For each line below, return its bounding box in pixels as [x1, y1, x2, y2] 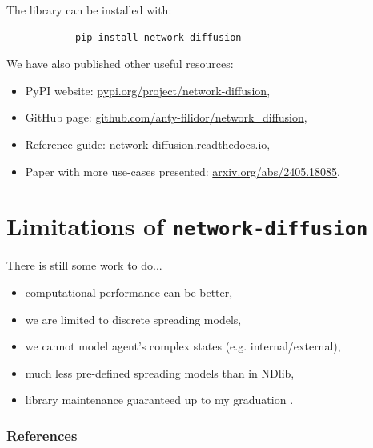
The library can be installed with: [6, 2, 172, 18]
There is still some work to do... [6, 257, 162, 274]
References [6, 425, 78, 445]
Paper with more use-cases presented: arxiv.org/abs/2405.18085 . [25, 162, 340, 179]
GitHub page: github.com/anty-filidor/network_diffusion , [25, 109, 307, 126]
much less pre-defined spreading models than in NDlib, [25, 364, 295, 381]
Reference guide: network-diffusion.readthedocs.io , [25, 135, 271, 152]
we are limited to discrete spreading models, [25, 310, 242, 327]
